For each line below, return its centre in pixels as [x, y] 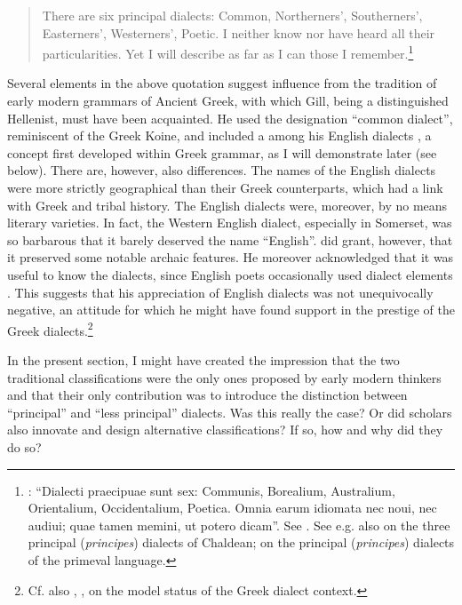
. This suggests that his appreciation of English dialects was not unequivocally [220, 292]
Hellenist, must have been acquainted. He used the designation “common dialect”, [230, 118]
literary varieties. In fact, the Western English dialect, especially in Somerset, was [230, 223]
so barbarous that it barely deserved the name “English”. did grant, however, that [230, 239]
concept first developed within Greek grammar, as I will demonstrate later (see [222, 152]
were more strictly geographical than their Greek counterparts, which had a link [225, 187]
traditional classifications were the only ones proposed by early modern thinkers [224, 377]
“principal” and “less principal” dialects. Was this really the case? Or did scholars [230, 412]
